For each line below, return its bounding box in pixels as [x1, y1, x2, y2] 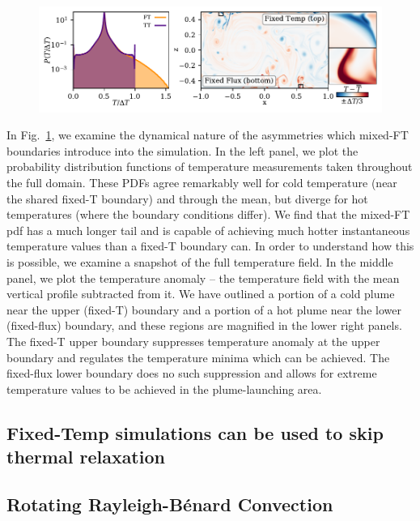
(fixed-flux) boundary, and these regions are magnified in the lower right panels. [6, 317, 402, 334]
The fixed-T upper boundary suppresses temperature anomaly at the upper [6, 332, 380, 349]
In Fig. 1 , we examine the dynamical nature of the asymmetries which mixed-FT [6, 126, 409, 143]
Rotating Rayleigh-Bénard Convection [6, 491, 333, 516]
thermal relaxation [6, 444, 165, 469]
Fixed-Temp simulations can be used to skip [6, 420, 384, 445]
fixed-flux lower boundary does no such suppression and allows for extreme [6, 365, 377, 382]
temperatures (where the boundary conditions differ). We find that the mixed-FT [6, 206, 410, 223]
